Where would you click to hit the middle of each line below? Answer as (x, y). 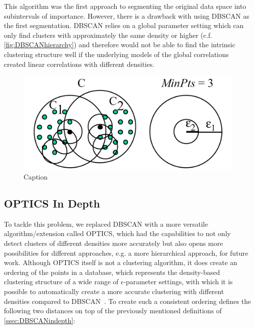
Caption (36, 177)
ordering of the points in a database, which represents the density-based (112, 272)
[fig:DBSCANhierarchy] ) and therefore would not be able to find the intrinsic (120, 45)
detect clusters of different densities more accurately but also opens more (114, 243)
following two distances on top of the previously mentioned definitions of (113, 311)
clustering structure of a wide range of (61, 282)
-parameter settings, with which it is (178, 282)
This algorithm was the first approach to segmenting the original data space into (125, 6)
